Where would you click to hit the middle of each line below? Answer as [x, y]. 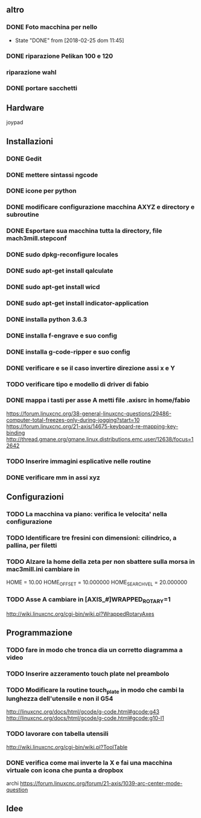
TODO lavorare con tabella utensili [57, 734]
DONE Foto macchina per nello [52, 27]
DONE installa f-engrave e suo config [62, 336]
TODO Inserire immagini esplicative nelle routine [79, 461]
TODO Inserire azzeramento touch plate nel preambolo [88, 674]
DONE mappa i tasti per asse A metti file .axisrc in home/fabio [98, 400]
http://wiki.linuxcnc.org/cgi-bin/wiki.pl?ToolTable [67, 747]
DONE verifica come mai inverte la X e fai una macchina [89, 762]
